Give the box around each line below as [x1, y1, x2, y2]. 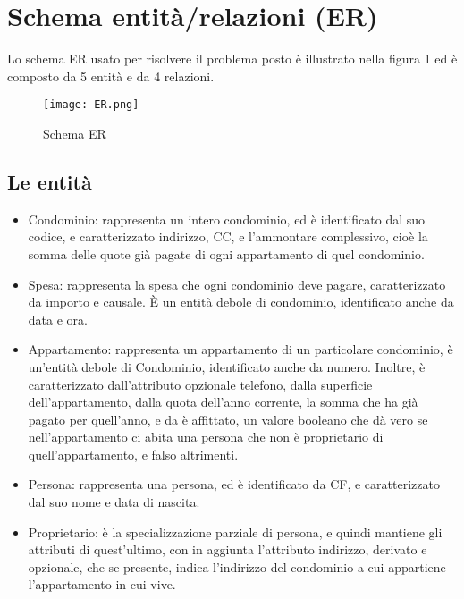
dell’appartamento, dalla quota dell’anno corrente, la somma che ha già [28, 392, 418, 411]
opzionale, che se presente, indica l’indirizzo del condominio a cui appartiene [28, 557, 446, 576]
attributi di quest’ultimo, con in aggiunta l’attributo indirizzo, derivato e [28, 540, 427, 559]
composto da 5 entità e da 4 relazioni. [7, 66, 215, 85]
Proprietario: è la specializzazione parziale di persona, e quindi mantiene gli [28, 522, 443, 541]
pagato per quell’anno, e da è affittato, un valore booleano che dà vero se [28, 409, 428, 428]
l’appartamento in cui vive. [28, 575, 176, 594]
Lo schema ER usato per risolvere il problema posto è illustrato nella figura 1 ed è [7, 49, 458, 68]
